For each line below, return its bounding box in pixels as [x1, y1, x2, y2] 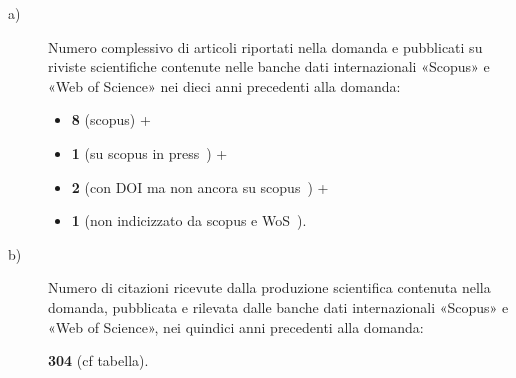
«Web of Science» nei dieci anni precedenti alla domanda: [48, 75, 401, 96]
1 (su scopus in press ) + [71, 142, 228, 163]
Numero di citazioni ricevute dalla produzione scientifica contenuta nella [48, 277, 491, 298]
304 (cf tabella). [48, 350, 149, 371]
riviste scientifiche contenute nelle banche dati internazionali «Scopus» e [48, 56, 490, 77]
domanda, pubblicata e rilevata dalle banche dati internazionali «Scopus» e [48, 296, 509, 317]
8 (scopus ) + [71, 109, 151, 130]
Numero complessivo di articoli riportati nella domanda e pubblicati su [48, 36, 483, 57]
